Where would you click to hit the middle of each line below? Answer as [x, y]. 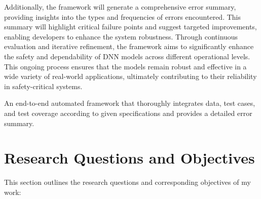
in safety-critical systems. [43, 86]
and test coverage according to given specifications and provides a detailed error [128, 113]
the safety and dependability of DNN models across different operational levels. [127, 56]
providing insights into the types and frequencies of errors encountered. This [122, 16]
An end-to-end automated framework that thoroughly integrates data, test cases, [130, 103]
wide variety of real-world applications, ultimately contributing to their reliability [130, 76]
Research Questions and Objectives [129, 158]
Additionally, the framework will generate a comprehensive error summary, [120, 7]
